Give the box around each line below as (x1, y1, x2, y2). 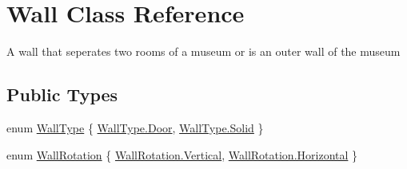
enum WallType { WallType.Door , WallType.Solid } (6, 119, 264, 136)
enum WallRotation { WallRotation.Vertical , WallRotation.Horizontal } (6, 146, 358, 163)
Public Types (6, 82, 118, 107)
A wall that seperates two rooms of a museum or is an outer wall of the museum (6, 43, 401, 60)
